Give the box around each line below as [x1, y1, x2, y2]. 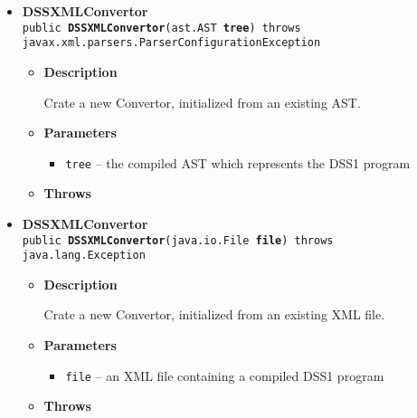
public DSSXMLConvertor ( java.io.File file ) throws [22, 233, 334, 247]
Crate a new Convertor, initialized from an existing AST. [43, 92, 361, 111]
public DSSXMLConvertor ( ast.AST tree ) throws [22, 21, 301, 34]
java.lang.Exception [22, 249, 146, 262]
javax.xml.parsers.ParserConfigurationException [22, 36, 321, 50]
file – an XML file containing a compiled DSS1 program [65, 366, 384, 385]
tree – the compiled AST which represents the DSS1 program [65, 153, 411, 172]
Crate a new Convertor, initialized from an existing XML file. [43, 305, 385, 324]
